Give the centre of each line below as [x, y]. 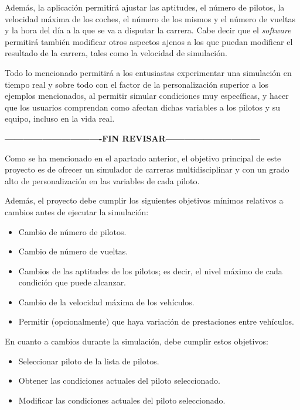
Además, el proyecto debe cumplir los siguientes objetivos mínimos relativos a [144, 200]
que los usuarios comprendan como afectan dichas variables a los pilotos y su [143, 107]
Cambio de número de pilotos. [72, 231]
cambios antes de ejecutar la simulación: [77, 211]
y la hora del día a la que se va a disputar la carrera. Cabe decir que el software [148, 30]
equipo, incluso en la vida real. [60, 118]
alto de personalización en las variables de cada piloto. [102, 180]
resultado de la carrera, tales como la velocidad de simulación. [116, 53]
